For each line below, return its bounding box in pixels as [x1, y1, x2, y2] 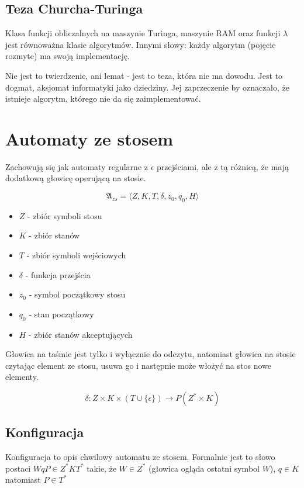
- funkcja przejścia [25, 268, 91, 281]
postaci [5, 462, 31, 474]
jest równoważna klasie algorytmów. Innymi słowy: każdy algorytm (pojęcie [5, 38, 276, 50]
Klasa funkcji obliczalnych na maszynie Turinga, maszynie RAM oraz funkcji [5, 27, 281, 39]
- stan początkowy [29, 307, 94, 320]
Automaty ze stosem [5, 126, 174, 150]
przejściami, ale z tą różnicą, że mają [156, 160, 289, 172]
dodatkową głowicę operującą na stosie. [5, 172, 146, 184]
